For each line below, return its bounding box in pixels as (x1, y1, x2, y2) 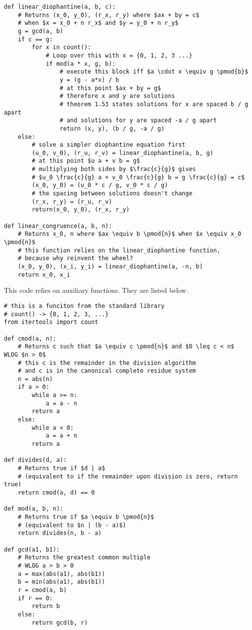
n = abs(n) (18, 375, 53, 382)
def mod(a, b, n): (4, 505, 63, 513)
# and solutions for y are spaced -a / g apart (59, 117, 217, 124)
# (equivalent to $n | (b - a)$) (18, 521, 126, 529)
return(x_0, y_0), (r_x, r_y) (32, 206, 130, 213)
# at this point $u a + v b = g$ (32, 157, 140, 165)
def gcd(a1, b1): (4, 546, 60, 553)
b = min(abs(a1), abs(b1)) (18, 578, 105, 586)
